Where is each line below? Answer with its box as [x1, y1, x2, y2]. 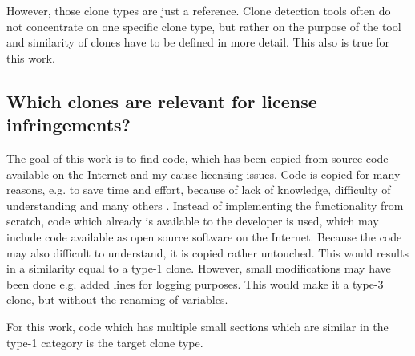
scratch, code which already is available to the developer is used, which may [6, 212, 379, 229]
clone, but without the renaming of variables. [6, 291, 228, 308]
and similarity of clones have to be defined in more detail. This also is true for [6, 34, 390, 51]
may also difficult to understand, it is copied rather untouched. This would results [6, 244, 409, 261]
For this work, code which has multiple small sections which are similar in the [6, 318, 389, 334]
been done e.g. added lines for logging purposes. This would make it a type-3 [6, 275, 384, 292]
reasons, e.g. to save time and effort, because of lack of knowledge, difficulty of [6, 181, 391, 198]
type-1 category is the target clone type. [6, 334, 203, 350]
